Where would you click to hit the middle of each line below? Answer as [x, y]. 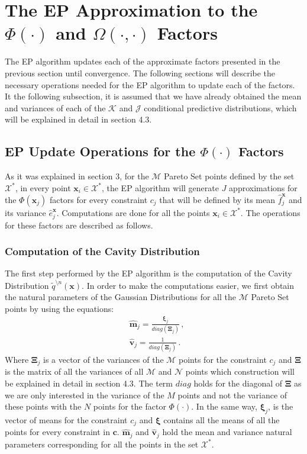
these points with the [43, 406]
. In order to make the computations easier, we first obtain [188, 285]
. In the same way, [224, 406]
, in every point [43, 187]
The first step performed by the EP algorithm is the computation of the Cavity [148, 273]
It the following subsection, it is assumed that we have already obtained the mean [153, 96]
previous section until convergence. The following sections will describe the [140, 73]
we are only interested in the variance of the [85, 395]
